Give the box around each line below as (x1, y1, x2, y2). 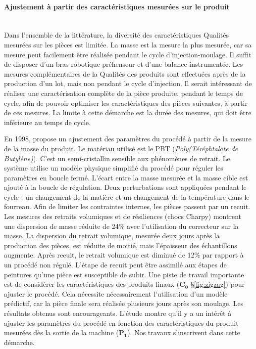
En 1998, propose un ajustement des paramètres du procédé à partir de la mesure (4, 133, 252, 144)
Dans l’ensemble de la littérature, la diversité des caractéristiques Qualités (4, 30, 229, 40)
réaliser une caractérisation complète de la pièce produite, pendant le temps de (4, 87, 243, 98)
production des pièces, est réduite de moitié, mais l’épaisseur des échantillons (4, 240, 237, 250)
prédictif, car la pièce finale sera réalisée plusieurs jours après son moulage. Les (4, 298, 244, 308)
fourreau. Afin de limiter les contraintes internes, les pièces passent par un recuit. (4, 201, 251, 212)
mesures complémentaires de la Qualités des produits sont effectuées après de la (4, 68, 246, 79)
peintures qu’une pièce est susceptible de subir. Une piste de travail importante (4, 269, 244, 279)
